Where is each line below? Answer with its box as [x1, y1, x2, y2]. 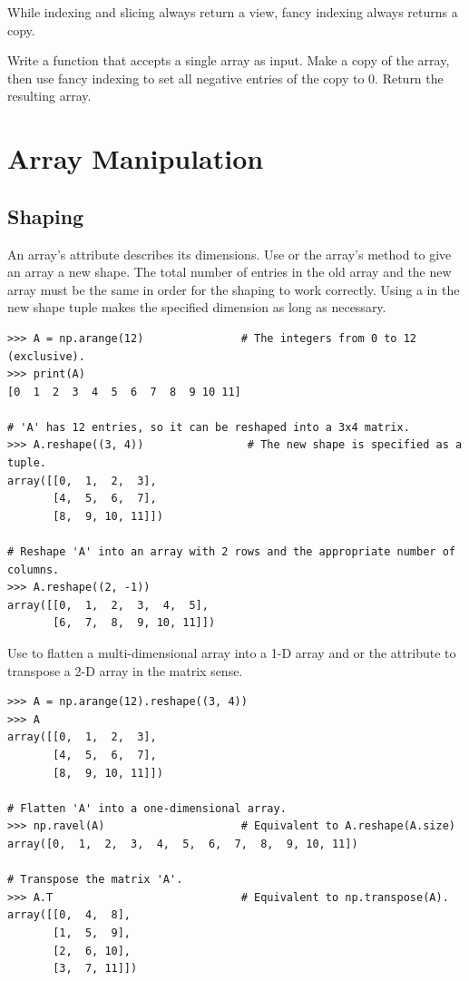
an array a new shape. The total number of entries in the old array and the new [7, 262, 452, 281]
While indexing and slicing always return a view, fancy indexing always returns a [7, 3, 458, 21]
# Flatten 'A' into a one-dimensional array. [7, 801, 287, 815]
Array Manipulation [7, 140, 264, 177]
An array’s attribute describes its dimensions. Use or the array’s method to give [7, 244, 452, 263]
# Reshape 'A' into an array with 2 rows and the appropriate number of [7, 545, 455, 559]
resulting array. [7, 86, 92, 105]
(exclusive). [7, 349, 85, 363]
